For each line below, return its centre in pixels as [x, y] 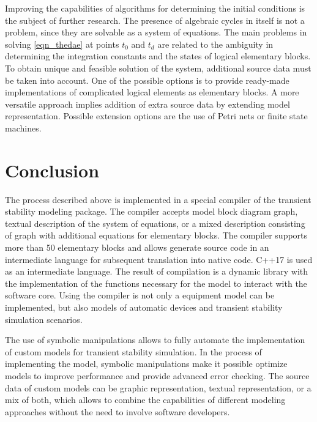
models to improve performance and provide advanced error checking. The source [157, 375]
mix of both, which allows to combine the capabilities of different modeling [145, 400]
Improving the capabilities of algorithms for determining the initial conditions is [155, 8]
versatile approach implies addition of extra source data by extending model [147, 104]
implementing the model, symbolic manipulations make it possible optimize [146, 364]
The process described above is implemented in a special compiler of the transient [158, 199]
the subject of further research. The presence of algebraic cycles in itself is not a [155, 20]
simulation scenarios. [44, 319]
